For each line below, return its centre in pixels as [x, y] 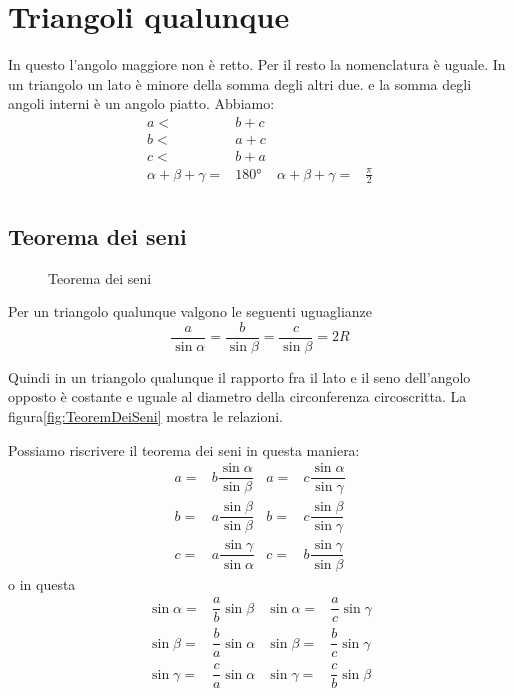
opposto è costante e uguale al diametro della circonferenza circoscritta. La [237, 396]
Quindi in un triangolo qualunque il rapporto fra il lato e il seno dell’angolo [239, 376]
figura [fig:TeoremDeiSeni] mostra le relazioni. [146, 416]
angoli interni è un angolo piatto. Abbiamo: [141, 103]
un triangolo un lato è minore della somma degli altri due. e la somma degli [240, 83]
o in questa [42, 583]
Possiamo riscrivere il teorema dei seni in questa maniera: [184, 449]
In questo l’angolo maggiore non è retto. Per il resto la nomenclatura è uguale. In [257, 64]
